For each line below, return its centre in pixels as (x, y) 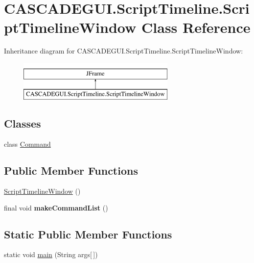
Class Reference (196, 27)
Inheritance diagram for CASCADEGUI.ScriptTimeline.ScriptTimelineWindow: (124, 51)
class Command (27, 144)
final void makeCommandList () (56, 207)
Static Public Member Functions (88, 234)
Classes (23, 123)
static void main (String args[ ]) (51, 254)
